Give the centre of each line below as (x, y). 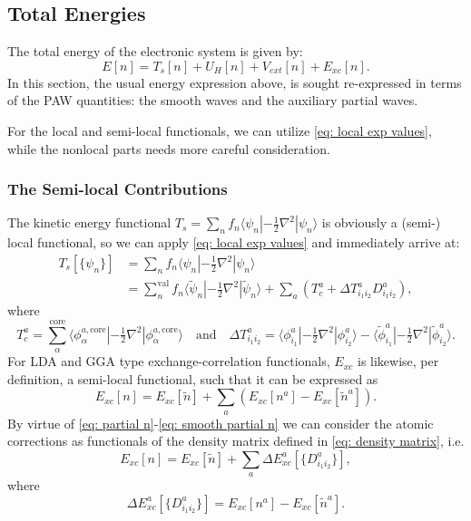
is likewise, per (398, 361)
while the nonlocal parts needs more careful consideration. (169, 148)
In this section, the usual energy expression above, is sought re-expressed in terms (235, 82)
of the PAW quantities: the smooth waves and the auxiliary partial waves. (213, 100)
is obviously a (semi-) (381, 222)
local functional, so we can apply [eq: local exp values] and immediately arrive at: (234, 242)
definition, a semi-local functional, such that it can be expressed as (193, 378)
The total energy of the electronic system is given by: (155, 51)
